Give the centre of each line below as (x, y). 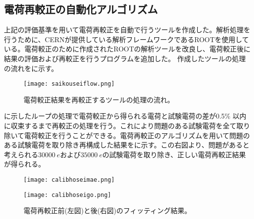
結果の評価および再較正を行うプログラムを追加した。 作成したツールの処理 (125, 58)
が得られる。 (24, 164)
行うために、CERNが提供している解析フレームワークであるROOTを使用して (127, 39)
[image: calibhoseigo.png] (67, 195)
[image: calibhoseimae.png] (69, 180)
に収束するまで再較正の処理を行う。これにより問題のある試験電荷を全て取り (127, 126)
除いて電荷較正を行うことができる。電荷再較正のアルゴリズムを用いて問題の (127, 135)
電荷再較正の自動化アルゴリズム (81, 9)
